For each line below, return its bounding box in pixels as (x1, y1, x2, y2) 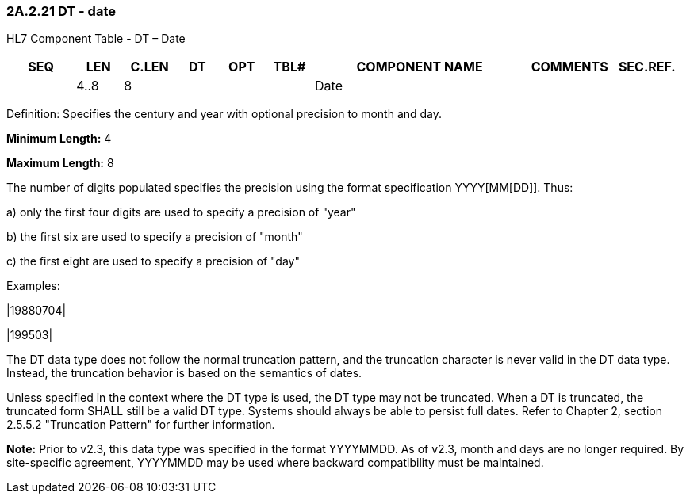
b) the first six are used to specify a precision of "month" (6, 230, 303, 244)
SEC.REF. (618, 59, 676, 75)
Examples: (6, 279, 60, 293)
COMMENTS (531, 59, 608, 75)
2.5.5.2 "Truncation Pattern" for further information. (6, 418, 275, 432)
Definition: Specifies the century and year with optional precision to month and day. (6, 107, 443, 121)
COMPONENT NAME (356, 59, 483, 75)
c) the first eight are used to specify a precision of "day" (6, 254, 300, 269)
